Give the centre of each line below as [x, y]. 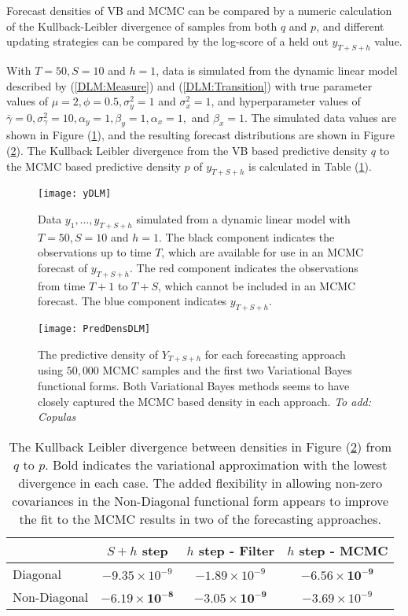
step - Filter [237, 550]
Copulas [57, 417]
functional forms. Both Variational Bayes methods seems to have [194, 385]
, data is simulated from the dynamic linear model [277, 70]
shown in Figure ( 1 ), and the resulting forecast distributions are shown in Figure [200, 135]
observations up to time [95, 252]
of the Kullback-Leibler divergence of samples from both [142, 26]
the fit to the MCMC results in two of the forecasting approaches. [200, 518]
